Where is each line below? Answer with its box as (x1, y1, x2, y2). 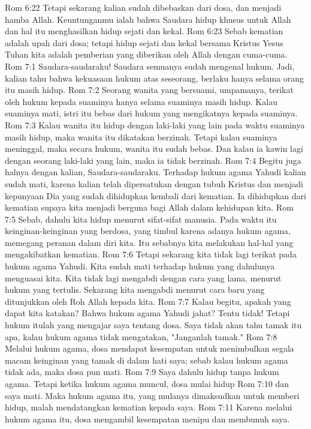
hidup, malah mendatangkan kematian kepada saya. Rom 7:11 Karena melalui (5, 401, 292, 413)
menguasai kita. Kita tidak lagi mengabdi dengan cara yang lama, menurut (5, 271, 282, 284)
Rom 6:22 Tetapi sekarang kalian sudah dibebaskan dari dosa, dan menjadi (5, 1, 282, 13)
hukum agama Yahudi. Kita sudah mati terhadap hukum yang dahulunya (5, 260, 275, 272)
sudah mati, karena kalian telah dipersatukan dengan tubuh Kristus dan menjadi (5, 177, 303, 190)
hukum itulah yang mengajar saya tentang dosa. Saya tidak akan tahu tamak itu (5, 319, 302, 331)
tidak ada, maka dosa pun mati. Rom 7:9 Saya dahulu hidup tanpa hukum (5, 365, 279, 378)
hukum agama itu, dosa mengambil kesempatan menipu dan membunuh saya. (5, 412, 290, 425)
